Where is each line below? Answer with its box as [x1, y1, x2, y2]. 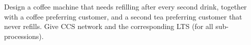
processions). [4, 30, 44, 41]
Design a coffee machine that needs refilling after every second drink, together [4, 1, 247, 11]
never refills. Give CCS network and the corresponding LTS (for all [4, 21, 213, 31]
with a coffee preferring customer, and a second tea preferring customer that [4, 11, 242, 21]
